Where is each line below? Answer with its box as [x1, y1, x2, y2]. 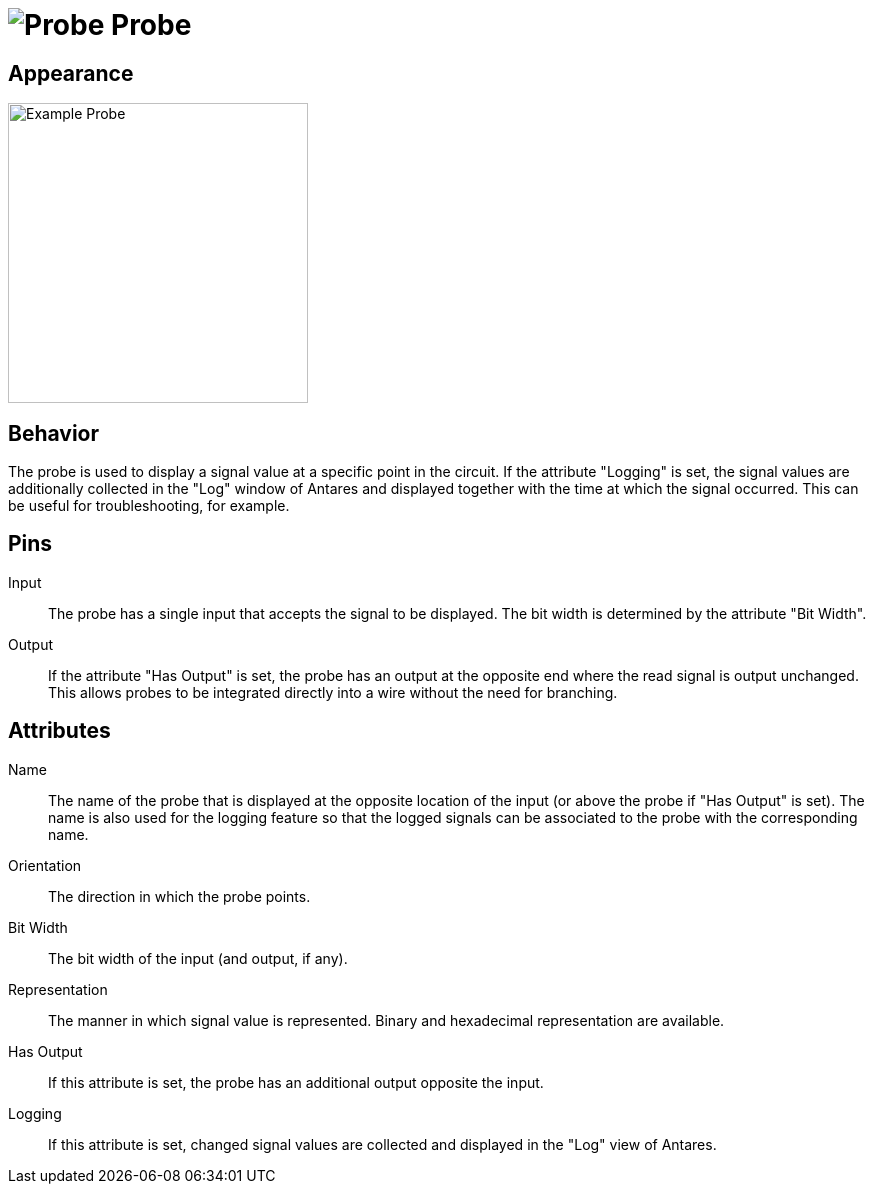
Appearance [8, 60, 134, 86]
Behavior [8, 420, 100, 446]
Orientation [8, 856, 82, 874]
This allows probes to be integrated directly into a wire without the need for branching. [48, 683, 618, 701]
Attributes [8, 718, 111, 744]
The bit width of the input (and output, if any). [48, 949, 348, 967]
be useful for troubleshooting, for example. [8, 497, 290, 515]
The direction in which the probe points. [48, 887, 311, 905]
